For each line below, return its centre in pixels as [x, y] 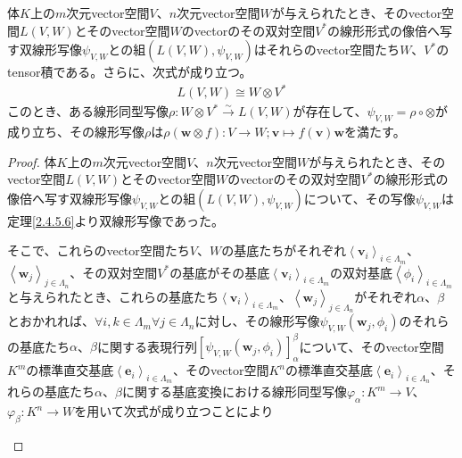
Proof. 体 [32, 161]
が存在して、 [330, 111]
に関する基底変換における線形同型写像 [234, 391]
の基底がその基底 [220, 272]
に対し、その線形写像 [257, 321]
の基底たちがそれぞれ [284, 250]
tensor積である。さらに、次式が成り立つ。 [130, 72]
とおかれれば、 [51, 321]
